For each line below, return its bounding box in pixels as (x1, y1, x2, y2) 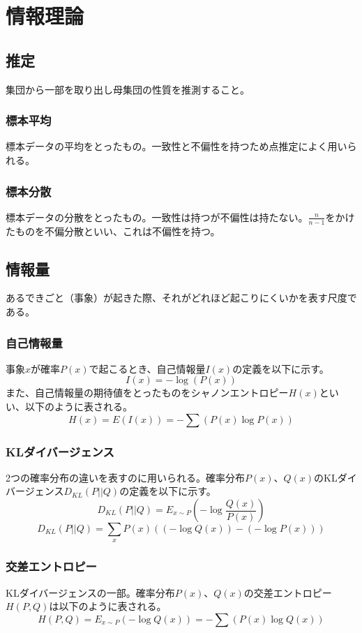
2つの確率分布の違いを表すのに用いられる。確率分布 (6, 470, 245, 484)
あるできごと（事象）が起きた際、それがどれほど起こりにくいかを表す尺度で (6, 290, 357, 305)
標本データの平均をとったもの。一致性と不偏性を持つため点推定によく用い (6, 139, 347, 154)
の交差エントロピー (243, 585, 332, 600)
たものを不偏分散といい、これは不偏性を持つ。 (6, 223, 220, 238)
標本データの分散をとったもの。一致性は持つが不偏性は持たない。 (6, 209, 308, 224)
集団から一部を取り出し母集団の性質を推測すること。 (6, 82, 250, 96)
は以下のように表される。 (49, 599, 167, 613)
